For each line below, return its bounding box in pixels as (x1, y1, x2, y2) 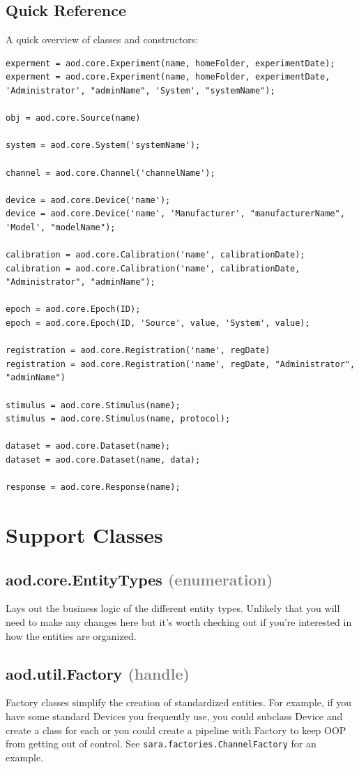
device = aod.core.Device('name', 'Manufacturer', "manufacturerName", (6, 209, 345, 219)
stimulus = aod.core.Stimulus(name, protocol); (6, 414, 231, 424)
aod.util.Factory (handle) (6, 662, 190, 684)
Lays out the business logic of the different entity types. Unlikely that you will (6, 601, 340, 615)
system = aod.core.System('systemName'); (6, 140, 201, 151)
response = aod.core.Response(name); (6, 482, 181, 493)
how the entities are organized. (6, 628, 137, 643)
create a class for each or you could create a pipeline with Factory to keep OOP (6, 722, 346, 737)
